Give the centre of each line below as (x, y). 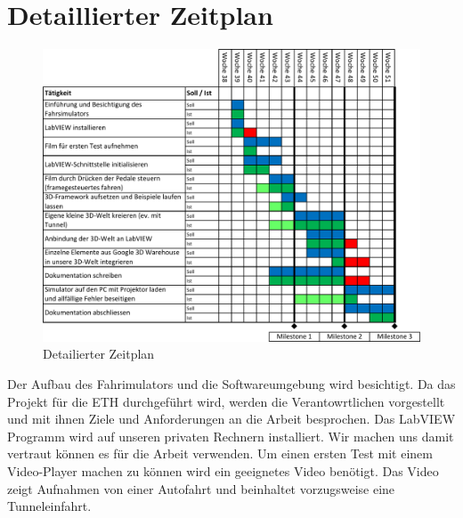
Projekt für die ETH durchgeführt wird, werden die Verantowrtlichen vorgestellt (226, 401)
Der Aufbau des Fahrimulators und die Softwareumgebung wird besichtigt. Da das (231, 384)
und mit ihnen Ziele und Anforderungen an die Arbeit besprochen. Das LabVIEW (231, 419)
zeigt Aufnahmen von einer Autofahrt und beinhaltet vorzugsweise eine (201, 488)
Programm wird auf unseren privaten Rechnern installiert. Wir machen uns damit (231, 436)
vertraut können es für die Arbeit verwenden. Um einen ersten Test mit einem (220, 453)
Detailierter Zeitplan (99, 354)
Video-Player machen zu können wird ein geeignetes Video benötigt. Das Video (223, 471)
